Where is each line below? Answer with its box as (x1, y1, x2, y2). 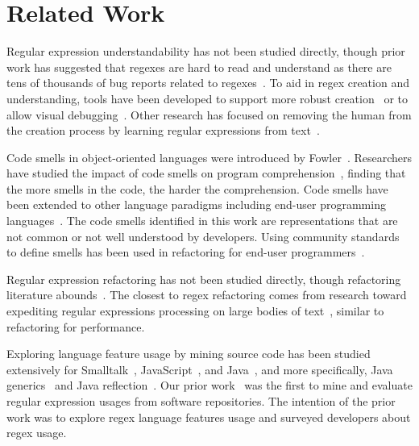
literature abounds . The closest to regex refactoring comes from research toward (6, 286, 407, 303)
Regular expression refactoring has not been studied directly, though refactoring (6, 270, 401, 287)
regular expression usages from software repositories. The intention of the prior (6, 393, 396, 409)
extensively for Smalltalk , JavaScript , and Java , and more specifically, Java (6, 361, 393, 377)
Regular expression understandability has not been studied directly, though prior (6, 43, 405, 60)
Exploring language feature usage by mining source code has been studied (6, 345, 371, 362)
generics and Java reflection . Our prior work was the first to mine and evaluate (6, 377, 413, 394)
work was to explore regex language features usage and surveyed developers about (6, 408, 411, 425)
